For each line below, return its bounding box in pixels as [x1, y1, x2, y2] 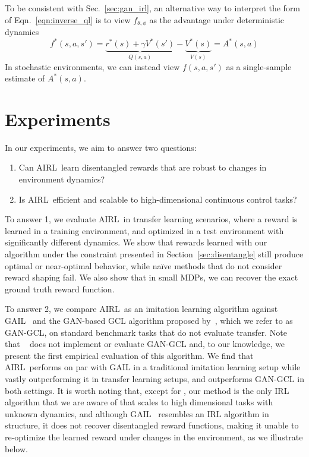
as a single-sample [226, 60, 292, 73]
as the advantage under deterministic [149, 13, 284, 26]
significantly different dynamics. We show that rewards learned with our [5, 236, 267, 248]
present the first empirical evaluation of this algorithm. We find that [5, 349, 254, 361]
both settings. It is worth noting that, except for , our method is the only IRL [5, 384, 289, 396]
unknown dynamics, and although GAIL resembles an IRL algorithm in [5, 407, 269, 420]
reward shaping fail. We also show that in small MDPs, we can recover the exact [5, 271, 298, 283]
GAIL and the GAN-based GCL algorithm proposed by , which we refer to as [5, 314, 293, 327]
